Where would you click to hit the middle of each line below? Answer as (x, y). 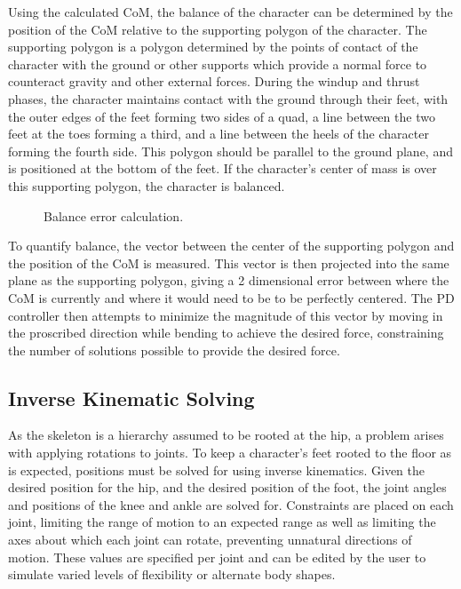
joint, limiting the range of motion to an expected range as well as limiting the (222, 522)
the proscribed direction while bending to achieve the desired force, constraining (226, 333)
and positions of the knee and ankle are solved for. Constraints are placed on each (231, 504)
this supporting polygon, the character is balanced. (147, 185)
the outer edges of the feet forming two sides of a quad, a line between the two (222, 116)
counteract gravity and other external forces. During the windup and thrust (214, 81)
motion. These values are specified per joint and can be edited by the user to (217, 557)
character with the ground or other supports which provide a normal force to (218, 64)
